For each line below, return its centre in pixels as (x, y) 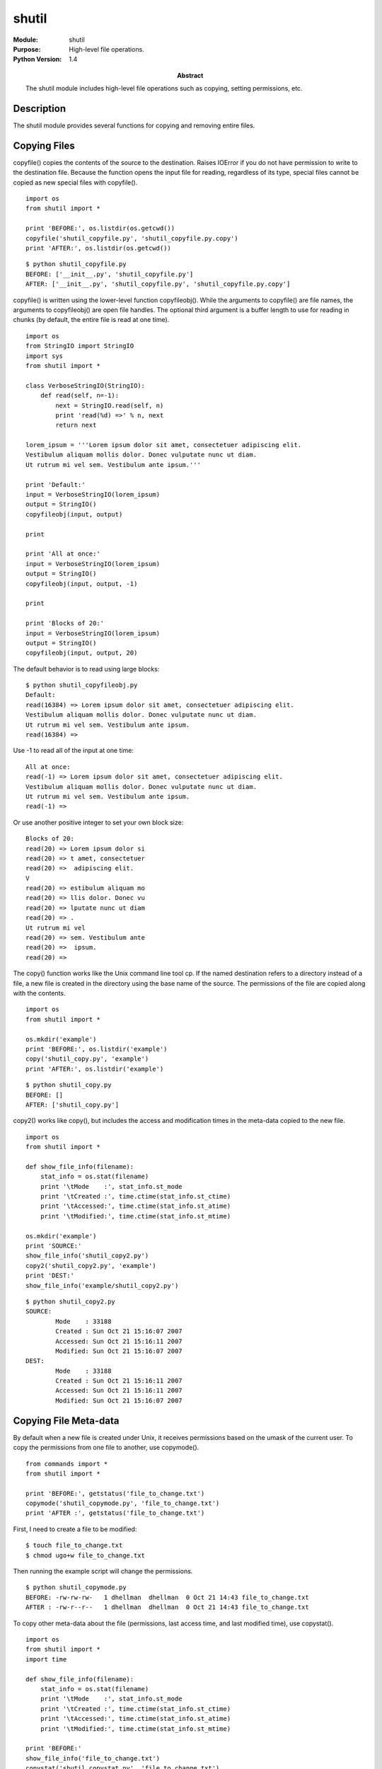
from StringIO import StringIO (80, 346)
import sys (45, 356)
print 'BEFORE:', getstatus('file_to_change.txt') (115, 1493)
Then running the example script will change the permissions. (103, 1572)
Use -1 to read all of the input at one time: (74, 751)
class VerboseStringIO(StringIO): (85, 385)
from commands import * (67, 1464)
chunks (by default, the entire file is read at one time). (91, 320)
